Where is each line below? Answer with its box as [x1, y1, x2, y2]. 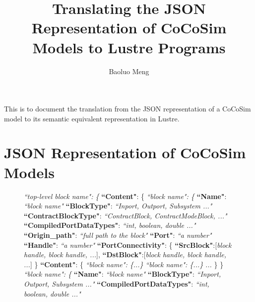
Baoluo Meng [109, 66, 149, 76]
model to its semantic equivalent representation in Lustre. [4, 113, 180, 123]
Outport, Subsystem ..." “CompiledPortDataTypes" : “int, [24, 278, 209, 289]
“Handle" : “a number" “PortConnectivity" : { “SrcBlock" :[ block [24, 239, 232, 250]
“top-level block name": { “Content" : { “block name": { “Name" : [24, 191, 227, 201]
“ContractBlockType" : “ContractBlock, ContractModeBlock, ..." [24, 210, 227, 220]
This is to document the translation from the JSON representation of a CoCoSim [4, 103, 251, 114]
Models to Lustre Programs [32, 37, 226, 57]
